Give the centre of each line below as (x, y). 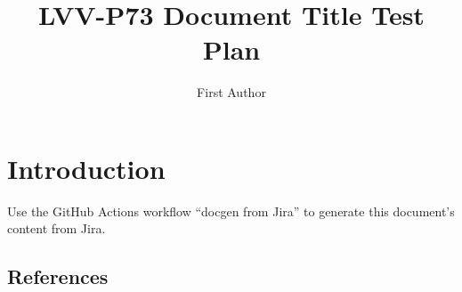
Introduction (86, 168)
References (58, 276)
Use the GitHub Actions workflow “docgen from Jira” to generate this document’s (231, 211)
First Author (231, 92)
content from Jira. (57, 228)
